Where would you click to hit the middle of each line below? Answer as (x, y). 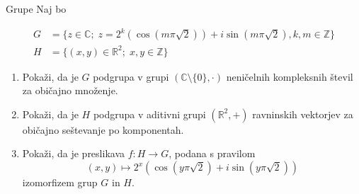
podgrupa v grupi (131, 76)
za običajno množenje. (70, 90)
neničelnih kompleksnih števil (290, 76)
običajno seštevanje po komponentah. (103, 129)
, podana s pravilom (212, 153)
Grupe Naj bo (36, 8)
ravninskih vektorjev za (303, 114)
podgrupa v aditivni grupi (149, 114)
